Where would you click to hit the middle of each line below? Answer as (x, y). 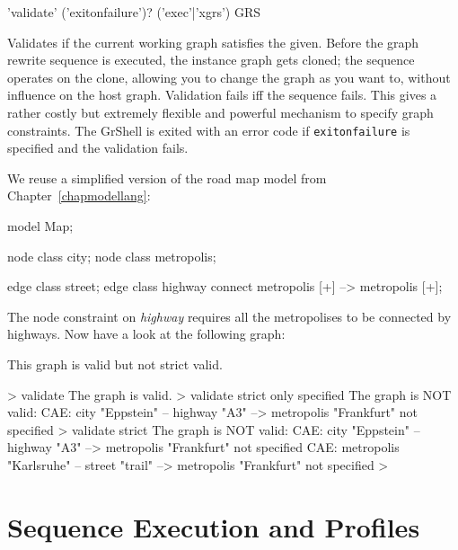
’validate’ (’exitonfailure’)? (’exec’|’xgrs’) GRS (134, 12)
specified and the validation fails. (98, 148)
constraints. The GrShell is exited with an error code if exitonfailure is (209, 130)
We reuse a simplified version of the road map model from (167, 177)
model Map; (40, 226)
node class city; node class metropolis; (112, 256)
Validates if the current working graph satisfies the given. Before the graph (213, 42)
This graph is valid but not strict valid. (115, 364)
